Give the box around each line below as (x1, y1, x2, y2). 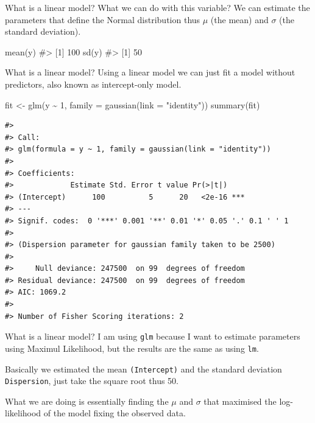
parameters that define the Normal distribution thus (5, 13, 200, 26)
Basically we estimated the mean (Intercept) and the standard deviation (5, 362, 282, 375)
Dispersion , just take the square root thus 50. (5, 374, 179, 387)
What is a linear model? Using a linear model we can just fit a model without (5, 66, 296, 79)
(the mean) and (210, 13, 269, 26)
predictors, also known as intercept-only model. (5, 77, 182, 90)
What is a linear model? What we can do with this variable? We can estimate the (5, 1, 310, 13)
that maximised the (204, 394, 277, 407)
